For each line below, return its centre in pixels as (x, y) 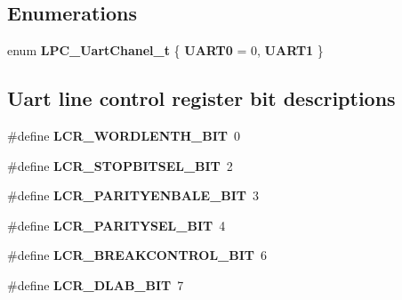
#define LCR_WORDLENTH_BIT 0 (124, 135)
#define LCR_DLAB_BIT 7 (96, 284)
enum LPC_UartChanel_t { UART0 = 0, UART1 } (165, 50)
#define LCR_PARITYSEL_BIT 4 (117, 225)
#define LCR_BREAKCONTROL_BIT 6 (137, 255)
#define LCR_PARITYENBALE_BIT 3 (133, 195)
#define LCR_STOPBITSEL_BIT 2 (120, 165)
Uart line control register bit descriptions (201, 98)
